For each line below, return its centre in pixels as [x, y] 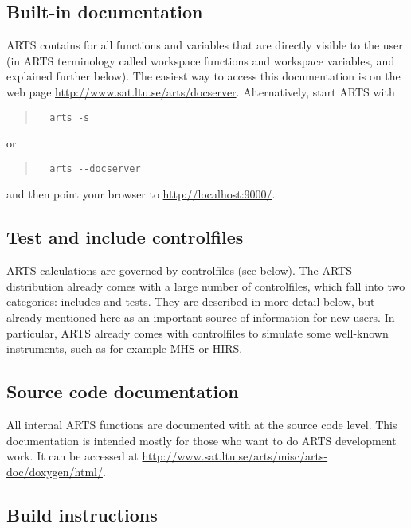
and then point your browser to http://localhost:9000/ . [141, 194]
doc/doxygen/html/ [55, 471]
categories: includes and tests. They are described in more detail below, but [191, 301]
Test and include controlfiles [125, 237]
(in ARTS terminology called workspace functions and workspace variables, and [201, 60]
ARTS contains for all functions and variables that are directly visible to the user [205, 45]
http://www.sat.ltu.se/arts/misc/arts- [235, 456]
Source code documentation [123, 391]
